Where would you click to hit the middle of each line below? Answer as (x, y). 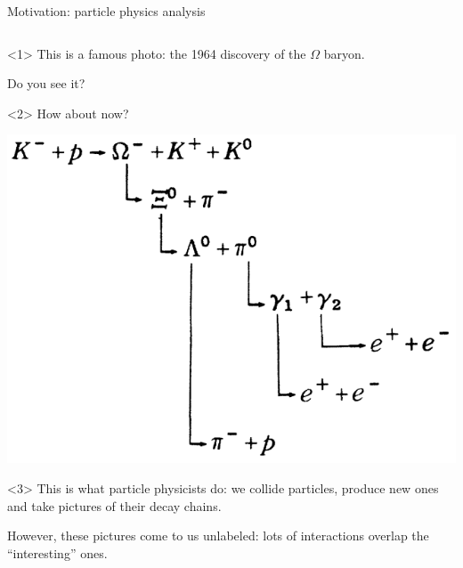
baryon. (344, 53)
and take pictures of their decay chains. (114, 505)
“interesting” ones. (57, 552)
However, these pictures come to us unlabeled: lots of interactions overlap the (218, 536)
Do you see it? (46, 83)
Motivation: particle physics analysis (106, 11)
